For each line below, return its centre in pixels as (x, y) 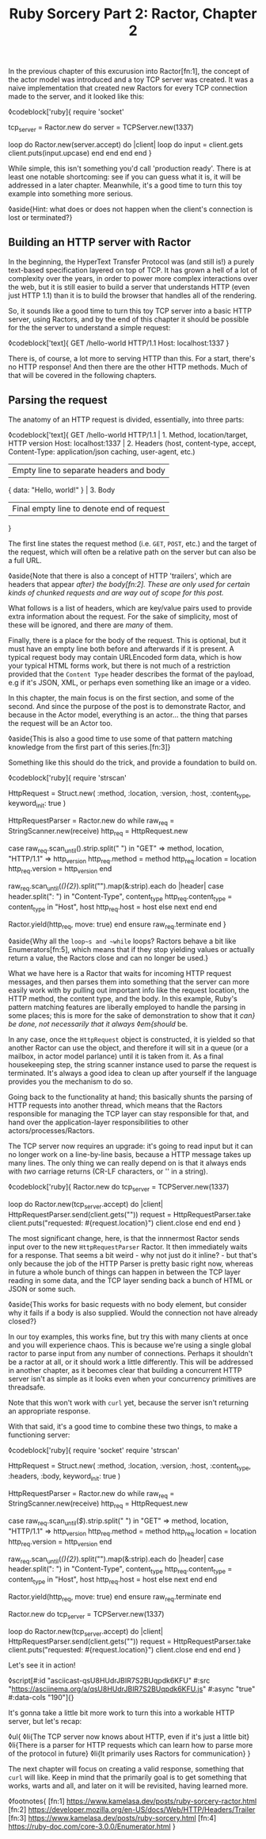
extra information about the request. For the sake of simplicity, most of (123, 616)
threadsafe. (27, 1387)
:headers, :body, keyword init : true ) (65, 1477)
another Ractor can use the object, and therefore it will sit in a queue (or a (128, 1048)
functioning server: (39, 1435)
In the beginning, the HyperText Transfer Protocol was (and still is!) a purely (131, 261)
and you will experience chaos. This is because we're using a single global (130, 1345)
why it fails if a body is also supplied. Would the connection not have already (133, 1313)
